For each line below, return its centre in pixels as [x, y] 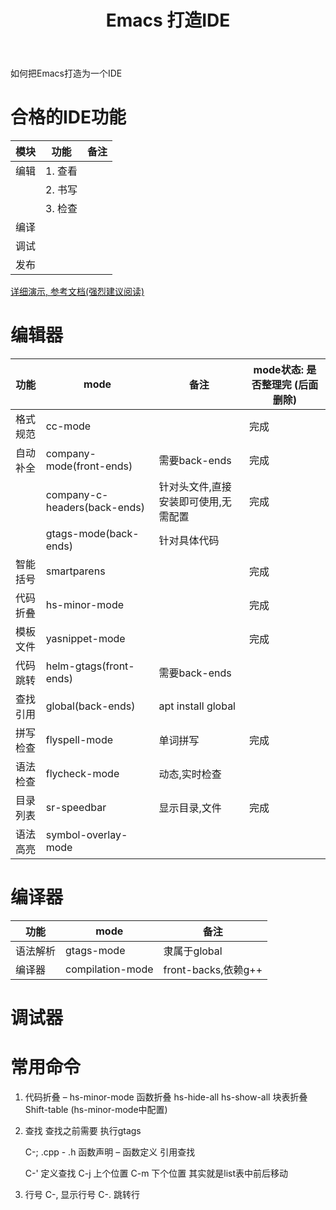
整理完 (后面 [290, 385]
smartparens [75, 571]
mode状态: [278, 370]
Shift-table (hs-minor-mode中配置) [96, 1110]
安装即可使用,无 [195, 502]
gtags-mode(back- [92, 534]
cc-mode [68, 426]
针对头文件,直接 [195, 487]
